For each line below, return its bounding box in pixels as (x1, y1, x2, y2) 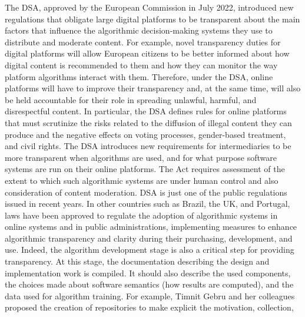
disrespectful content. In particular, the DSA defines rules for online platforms (5, 105, 287, 117)
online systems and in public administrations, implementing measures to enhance (5, 220, 297, 233)
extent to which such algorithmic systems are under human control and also (5, 174, 279, 186)
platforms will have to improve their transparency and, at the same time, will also (5, 82, 301, 94)
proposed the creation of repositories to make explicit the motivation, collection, (5, 301, 294, 313)
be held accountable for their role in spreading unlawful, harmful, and (5, 93, 257, 105)
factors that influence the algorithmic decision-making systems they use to (5, 24, 273, 37)
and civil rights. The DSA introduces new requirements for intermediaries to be (5, 140, 291, 152)
